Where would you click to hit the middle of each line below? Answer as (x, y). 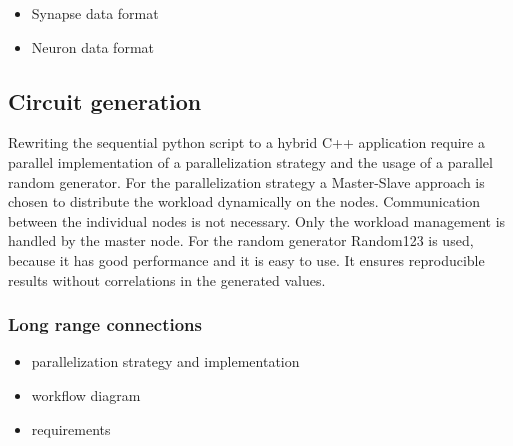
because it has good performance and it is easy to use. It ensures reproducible (246, 259)
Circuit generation (105, 100)
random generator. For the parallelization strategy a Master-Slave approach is (246, 181)
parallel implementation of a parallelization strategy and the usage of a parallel (250, 161)
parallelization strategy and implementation (165, 361)
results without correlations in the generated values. (167, 279)
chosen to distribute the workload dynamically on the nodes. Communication (244, 201)
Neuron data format (93, 46)
